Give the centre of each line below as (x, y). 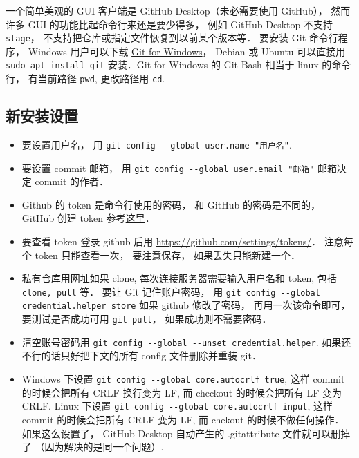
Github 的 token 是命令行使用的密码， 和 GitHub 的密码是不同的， (171, 204)
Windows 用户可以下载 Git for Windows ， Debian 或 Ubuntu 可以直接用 (187, 51)
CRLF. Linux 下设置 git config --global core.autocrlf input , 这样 (177, 406)
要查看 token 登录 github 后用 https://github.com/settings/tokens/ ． (172, 241)
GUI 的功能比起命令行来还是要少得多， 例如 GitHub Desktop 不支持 (180, 24)
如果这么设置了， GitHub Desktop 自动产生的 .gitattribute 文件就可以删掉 (186, 433)
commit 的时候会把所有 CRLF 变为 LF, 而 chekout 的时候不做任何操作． (183, 419)
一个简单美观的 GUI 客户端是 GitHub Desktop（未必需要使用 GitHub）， (167, 10)
